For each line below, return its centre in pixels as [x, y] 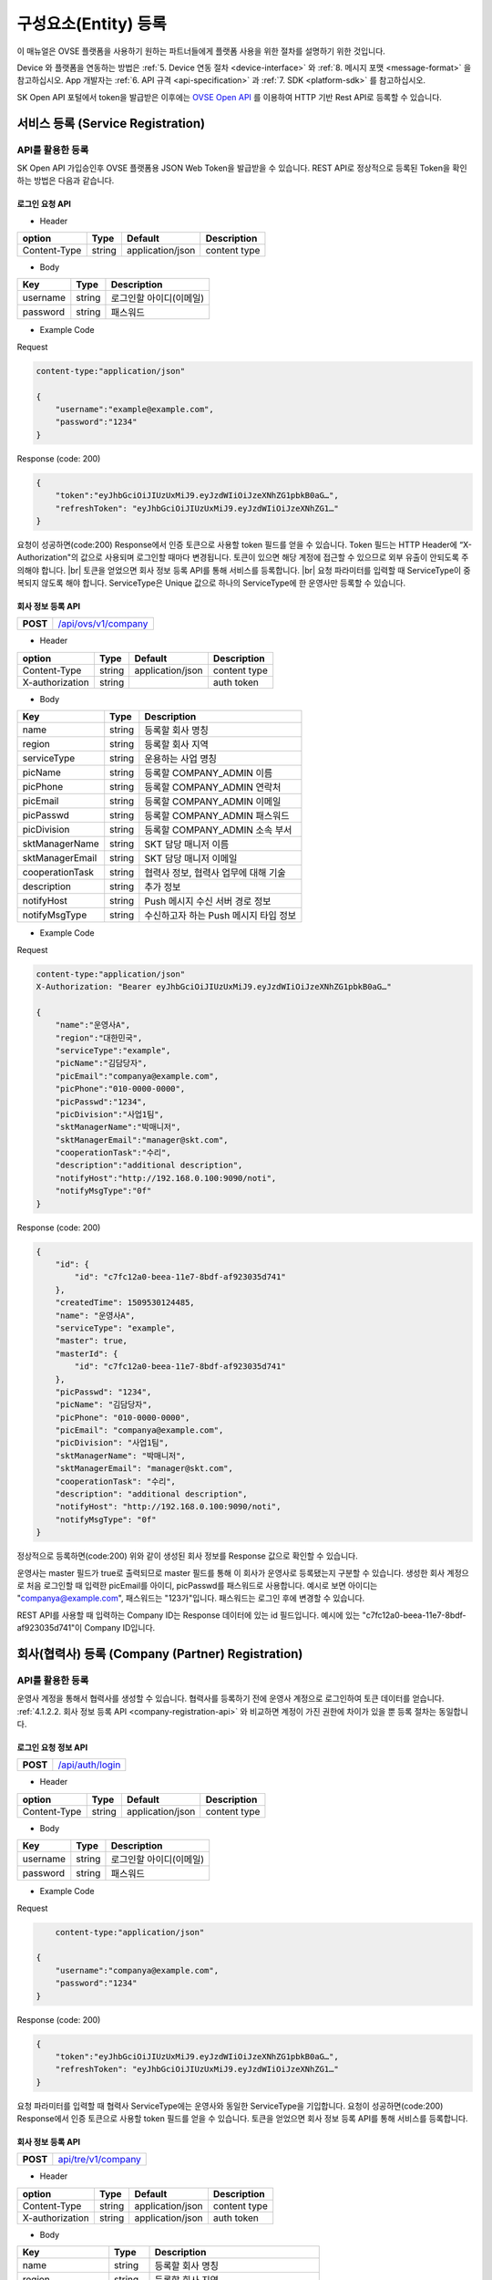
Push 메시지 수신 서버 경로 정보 [208, 901]
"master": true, [91, 1341]
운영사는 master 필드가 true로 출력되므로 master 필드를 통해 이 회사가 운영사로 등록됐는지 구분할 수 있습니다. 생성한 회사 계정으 [243, 1572]
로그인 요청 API [44, 204]
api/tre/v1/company [99, 2160]
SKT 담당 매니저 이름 [187, 845]
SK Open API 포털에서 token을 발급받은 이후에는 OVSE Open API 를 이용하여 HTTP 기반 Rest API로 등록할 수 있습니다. [229, 97]
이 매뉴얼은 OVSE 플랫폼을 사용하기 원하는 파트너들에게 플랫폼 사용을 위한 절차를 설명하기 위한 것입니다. [201, 51]
